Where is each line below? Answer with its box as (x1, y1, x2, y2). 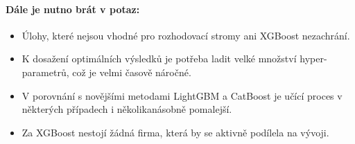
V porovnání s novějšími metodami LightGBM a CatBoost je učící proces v (21, 88, 343, 102)
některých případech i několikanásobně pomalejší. (21, 102, 232, 116)
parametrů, (21, 64, 69, 79)
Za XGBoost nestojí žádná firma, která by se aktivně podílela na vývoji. (21, 125, 329, 139)
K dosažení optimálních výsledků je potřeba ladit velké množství (21, 51, 297, 66)
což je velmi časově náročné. (72, 64, 191, 79)
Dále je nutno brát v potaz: (6, 1, 140, 16)
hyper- (300, 51, 327, 66)
